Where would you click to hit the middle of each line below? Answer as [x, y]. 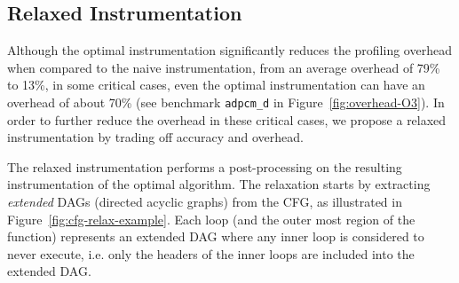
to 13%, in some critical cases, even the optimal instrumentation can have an [216, 85]
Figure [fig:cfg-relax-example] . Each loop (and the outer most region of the [211, 219]
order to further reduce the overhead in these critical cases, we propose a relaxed [227, 119]
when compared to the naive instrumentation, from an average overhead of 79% [224, 67]
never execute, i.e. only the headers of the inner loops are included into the [211, 253]
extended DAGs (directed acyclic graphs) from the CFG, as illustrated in [205, 202]
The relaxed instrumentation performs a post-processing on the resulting [205, 166]
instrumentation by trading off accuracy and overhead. [155, 137]
